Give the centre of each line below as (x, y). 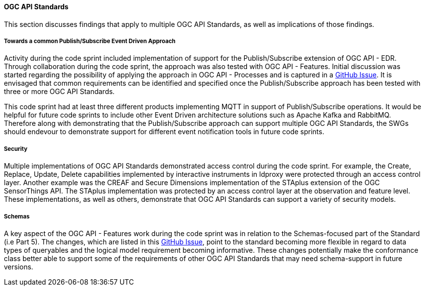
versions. (19, 266)
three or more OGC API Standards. (59, 92)
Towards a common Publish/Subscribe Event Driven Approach (90, 41)
